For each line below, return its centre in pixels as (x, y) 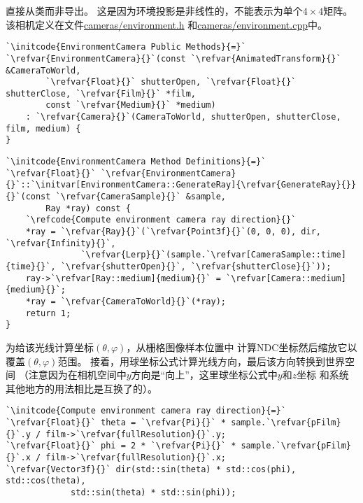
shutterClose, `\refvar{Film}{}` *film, (101, 93)
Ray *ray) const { (88, 208)
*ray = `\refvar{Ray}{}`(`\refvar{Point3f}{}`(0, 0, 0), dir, (173, 232)
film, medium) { (43, 128)
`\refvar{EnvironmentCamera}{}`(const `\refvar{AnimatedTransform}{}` (173, 58)
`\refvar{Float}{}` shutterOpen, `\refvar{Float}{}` (171, 82)
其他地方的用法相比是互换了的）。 (81, 388)
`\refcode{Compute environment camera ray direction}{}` (161, 220)
